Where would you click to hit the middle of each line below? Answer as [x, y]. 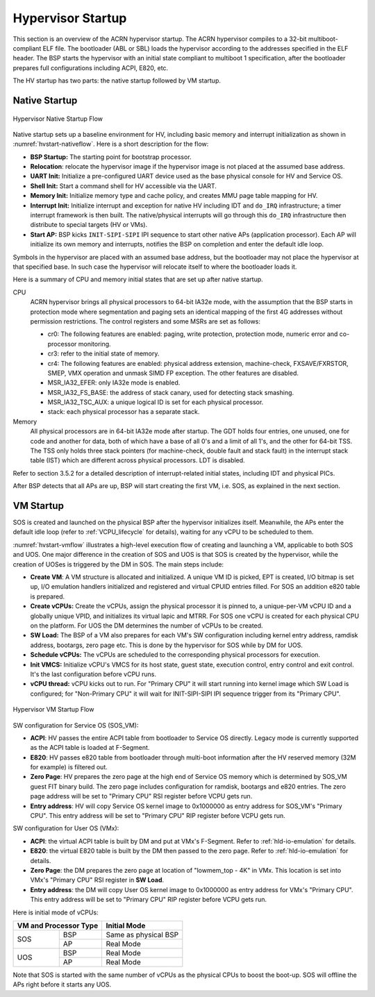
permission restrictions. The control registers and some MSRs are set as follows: [145, 321]
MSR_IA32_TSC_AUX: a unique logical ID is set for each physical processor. [156, 402]
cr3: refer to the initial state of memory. [103, 353]
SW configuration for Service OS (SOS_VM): [76, 725]
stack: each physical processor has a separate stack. [124, 412]
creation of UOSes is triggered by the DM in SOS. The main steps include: [118, 564]
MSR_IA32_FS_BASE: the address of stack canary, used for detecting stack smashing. [171, 392]
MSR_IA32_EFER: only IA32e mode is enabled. [114, 383]
